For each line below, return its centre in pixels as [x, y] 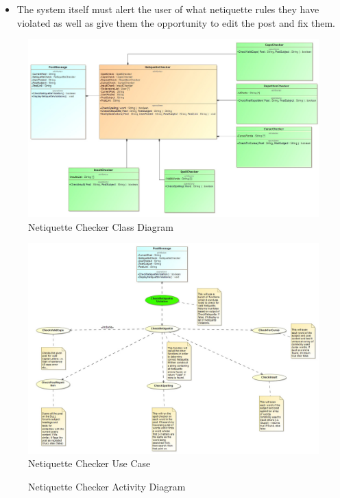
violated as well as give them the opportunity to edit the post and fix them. [176, 22]
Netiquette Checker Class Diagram [101, 226]
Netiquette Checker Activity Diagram [107, 486]
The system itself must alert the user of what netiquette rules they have [168, 9]
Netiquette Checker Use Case [89, 463]
